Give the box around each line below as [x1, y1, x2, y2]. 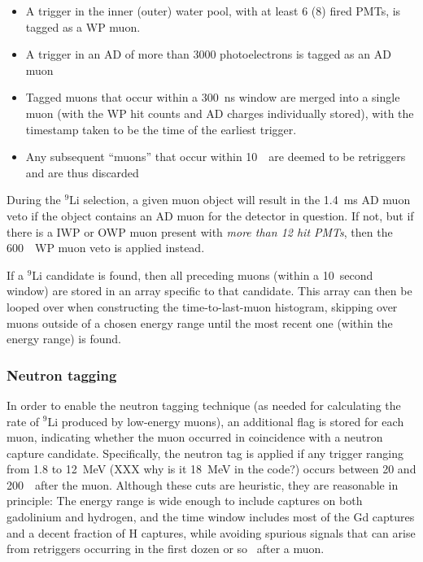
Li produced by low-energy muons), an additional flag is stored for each [47, 412, 404, 429]
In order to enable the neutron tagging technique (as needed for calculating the [7, 396, 401, 413]
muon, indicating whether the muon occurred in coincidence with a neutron [7, 429, 383, 446]
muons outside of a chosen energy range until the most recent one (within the [7, 314, 393, 331]
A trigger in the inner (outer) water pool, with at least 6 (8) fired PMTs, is [25, 2, 401, 19]
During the [7, 191, 61, 208]
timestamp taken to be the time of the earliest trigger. [25, 120, 297, 137]
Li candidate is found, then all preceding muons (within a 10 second [32, 266, 373, 283]
